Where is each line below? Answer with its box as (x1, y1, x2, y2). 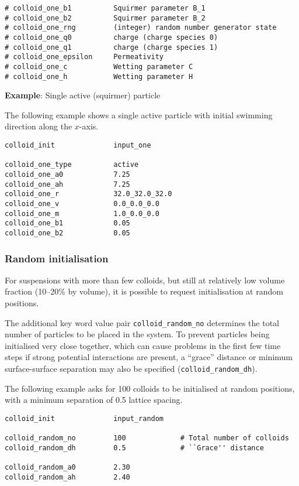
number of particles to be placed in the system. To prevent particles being (5, 328, 270, 340)
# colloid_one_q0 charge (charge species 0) (5, 33, 218, 42)
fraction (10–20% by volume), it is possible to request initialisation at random (5, 285, 283, 297)
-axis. (79, 120, 99, 132)
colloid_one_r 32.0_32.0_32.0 (5, 190, 172, 198)
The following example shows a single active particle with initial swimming (5, 108, 273, 121)
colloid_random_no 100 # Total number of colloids (5, 434, 289, 443)
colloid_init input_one (5, 141, 151, 150)
